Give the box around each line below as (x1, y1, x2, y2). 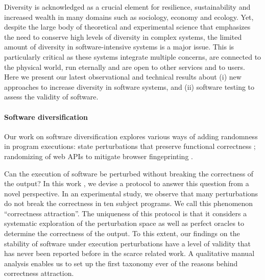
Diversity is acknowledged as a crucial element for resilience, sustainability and (4, 2, 251, 12)
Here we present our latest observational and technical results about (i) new (4, 71, 242, 82)
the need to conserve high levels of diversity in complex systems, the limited (4, 31, 242, 42)
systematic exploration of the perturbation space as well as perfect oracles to (4, 218, 245, 228)
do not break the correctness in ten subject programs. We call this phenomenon (4, 198, 253, 209)
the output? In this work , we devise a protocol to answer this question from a (4, 178, 249, 189)
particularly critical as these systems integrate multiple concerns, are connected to (4, 51, 261, 62)
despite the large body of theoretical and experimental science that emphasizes (4, 21, 251, 32)
